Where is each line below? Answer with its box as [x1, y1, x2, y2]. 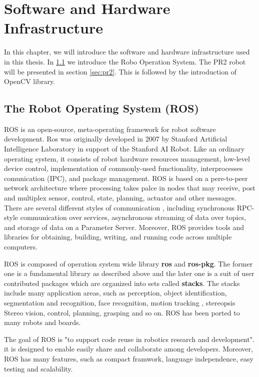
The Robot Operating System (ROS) [4, 100, 199, 116]
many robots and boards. [4, 317, 81, 327]
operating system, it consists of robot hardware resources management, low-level [4, 153, 250, 163]
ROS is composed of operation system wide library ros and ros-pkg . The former [4, 258, 253, 268]
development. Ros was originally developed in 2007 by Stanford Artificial [4, 133, 227, 144]
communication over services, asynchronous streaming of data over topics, [20, 212, 246, 222]
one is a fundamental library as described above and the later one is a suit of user [4, 268, 254, 278]
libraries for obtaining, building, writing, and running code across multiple [4, 231, 232, 242]
